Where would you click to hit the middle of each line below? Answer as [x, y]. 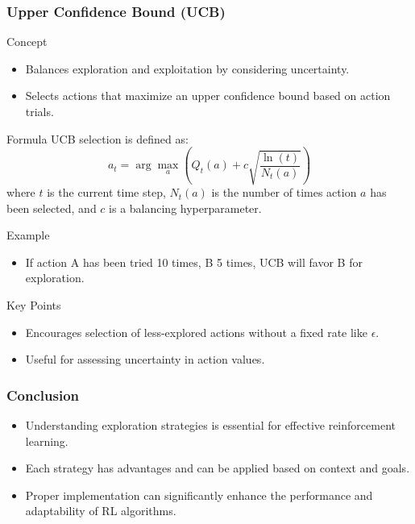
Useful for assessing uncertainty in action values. [145, 359]
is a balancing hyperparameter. [185, 208]
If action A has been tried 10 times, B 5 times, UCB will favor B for [194, 262]
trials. [39, 111]
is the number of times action [284, 192]
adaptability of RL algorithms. [101, 511]
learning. [47, 441]
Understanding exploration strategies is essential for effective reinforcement [210, 425]
